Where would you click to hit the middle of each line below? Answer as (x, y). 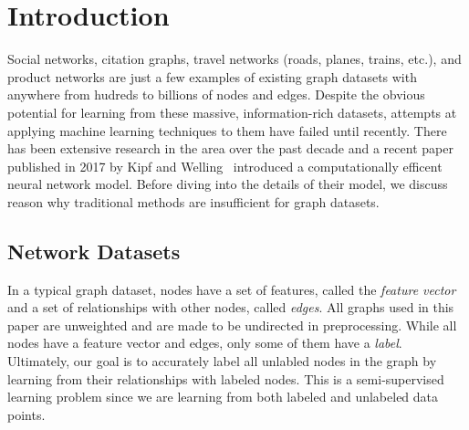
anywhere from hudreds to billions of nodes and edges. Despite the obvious (216, 94)
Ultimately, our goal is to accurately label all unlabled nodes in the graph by (222, 361)
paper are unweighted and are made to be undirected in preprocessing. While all (232, 325)
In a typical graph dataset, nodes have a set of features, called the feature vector (232, 289)
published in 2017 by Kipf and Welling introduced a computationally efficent (225, 166)
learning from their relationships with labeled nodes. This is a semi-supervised (226, 378)
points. (26, 414)
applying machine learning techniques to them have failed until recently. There (227, 130)
